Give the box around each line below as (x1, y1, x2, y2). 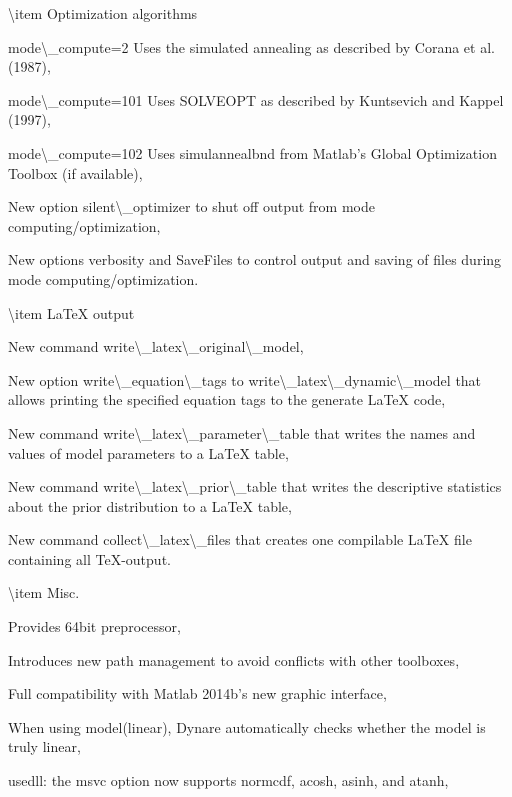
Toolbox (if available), (8, 162, 143, 183)
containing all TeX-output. (8, 548, 171, 569)
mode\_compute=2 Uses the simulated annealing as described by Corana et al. (8, 36, 495, 57)
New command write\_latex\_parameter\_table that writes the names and (8, 422, 476, 443)
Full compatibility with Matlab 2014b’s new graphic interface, (8, 683, 387, 704)
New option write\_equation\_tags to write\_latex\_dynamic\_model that (8, 369, 482, 390)
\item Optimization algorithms (8, 3, 198, 23)
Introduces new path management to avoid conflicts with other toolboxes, (8, 649, 460, 670)
